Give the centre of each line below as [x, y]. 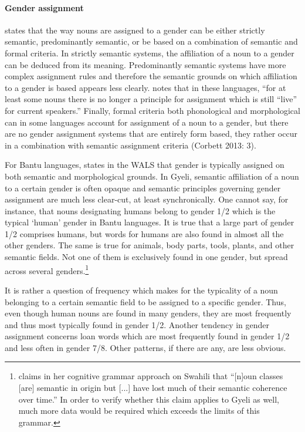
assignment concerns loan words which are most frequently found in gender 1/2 [147, 336]
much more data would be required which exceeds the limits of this [139, 411]
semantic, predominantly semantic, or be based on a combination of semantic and [151, 41]
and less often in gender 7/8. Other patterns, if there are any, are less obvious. [145, 347]
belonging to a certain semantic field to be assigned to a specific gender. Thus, [145, 301]
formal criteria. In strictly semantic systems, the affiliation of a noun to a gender [150, 53]
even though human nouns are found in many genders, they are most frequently [148, 313]
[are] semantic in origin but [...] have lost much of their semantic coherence [153, 388]
